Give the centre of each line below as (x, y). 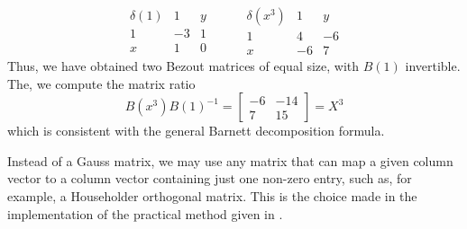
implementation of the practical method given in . (145, 213)
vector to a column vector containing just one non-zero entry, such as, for (210, 178)
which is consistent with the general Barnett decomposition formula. (196, 131)
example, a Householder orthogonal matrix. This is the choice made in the (212, 196)
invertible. (433, 66)
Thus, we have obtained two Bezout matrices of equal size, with (183, 66)
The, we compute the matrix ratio (101, 83)
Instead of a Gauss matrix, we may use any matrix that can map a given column (230, 160)
